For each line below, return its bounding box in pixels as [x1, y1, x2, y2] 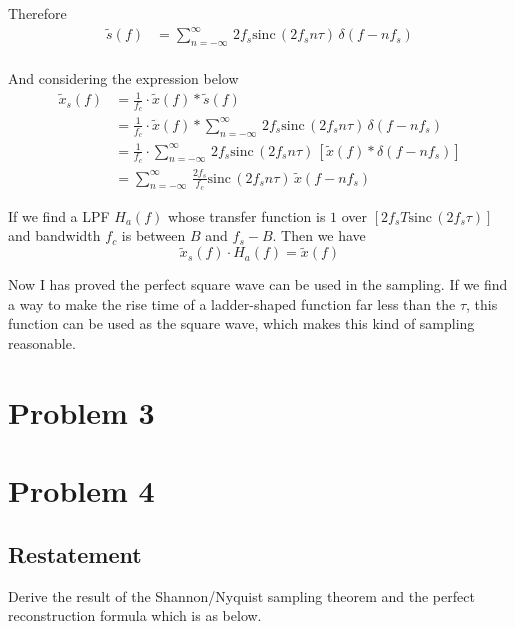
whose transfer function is [167, 205, 326, 226]
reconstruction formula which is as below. [8, 605, 262, 626]
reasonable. [8, 333, 76, 354]
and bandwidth [8, 225, 101, 246]
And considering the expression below [8, 67, 239, 88]
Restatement [8, 538, 142, 569]
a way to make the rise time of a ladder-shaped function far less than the [8, 293, 456, 314]
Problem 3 [8, 391, 155, 432]
